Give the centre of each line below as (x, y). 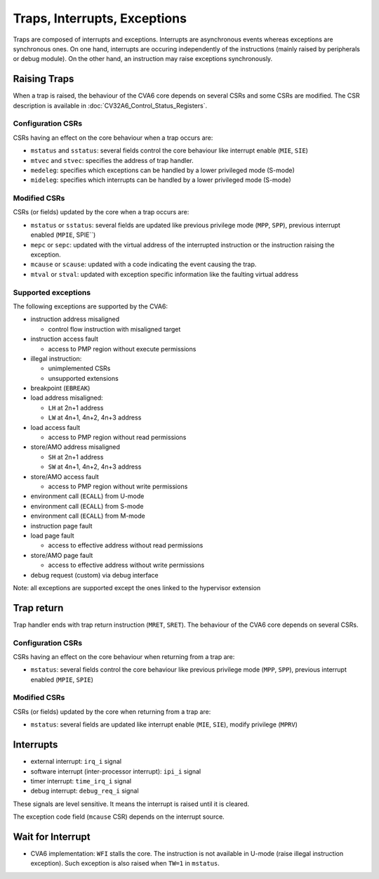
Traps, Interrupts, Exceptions (100, 18)
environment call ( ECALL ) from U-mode (87, 496)
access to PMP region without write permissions (118, 486)
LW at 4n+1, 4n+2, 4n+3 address (95, 417)
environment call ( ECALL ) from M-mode (88, 516)
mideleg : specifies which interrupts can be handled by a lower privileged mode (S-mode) (161, 180)
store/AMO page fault (62, 555)
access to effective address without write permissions (126, 565)
